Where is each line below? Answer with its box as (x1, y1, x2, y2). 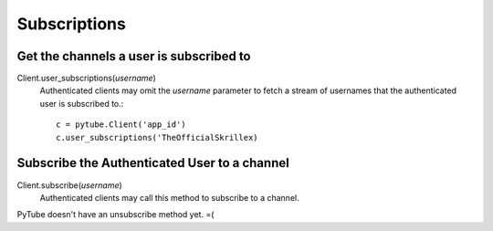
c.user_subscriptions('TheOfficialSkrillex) (56, 132, 259, 142)
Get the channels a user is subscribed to (16, 48, 251, 64)
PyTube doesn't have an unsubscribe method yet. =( (16, 209, 215, 220)
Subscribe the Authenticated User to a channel (16, 155, 289, 171)
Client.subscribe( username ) (16, 179, 122, 191)
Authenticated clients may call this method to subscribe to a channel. (39, 192, 300, 203)
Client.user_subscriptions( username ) (16, 73, 157, 84)
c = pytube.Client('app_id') (56, 120, 186, 130)
